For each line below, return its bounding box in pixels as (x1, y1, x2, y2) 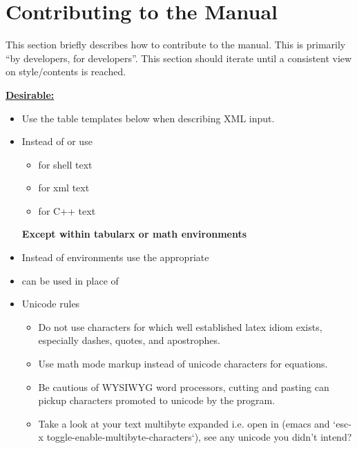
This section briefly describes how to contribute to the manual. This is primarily (6, 37, 346, 52)
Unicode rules (21, 296, 80, 311)
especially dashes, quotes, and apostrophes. (38, 333, 220, 347)
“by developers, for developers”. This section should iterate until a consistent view (6, 50, 352, 65)
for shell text (38, 157, 93, 171)
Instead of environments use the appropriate (21, 250, 209, 265)
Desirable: (6, 87, 55, 102)
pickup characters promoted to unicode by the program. (38, 393, 276, 408)
